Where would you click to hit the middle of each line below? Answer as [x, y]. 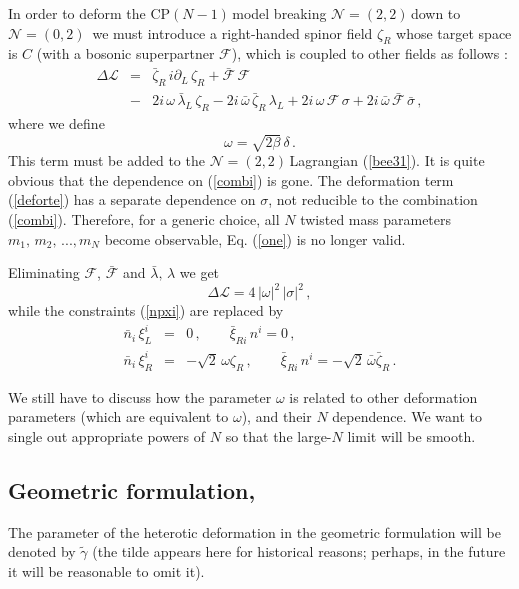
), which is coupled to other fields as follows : [369, 53]
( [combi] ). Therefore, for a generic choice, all [144, 219]
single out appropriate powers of [107, 435]
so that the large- [278, 435]
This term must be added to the [106, 160]
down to [435, 13]
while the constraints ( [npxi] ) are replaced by [146, 310]
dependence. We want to [407, 416]
